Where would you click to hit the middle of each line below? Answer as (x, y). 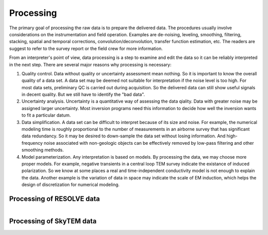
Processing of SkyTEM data (53, 221)
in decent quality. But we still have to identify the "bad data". (83, 95)
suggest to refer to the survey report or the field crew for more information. (86, 48)
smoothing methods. (43, 150)
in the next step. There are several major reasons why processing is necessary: (90, 64)
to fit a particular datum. (46, 115)
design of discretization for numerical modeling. (71, 185)
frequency (32, 143)
